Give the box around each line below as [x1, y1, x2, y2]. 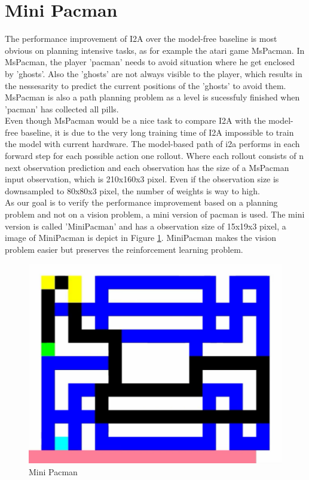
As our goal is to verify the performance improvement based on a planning [5, 196, 278, 209]
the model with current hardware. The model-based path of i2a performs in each [5, 137, 300, 150]
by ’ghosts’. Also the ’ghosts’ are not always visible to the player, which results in [5, 67, 302, 80]
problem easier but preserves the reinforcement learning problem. [5, 243, 243, 255]
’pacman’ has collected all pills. [5, 102, 119, 115]
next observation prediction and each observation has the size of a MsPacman [5, 161, 289, 173]
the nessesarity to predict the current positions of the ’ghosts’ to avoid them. [5, 79, 286, 91]
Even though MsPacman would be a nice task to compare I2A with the [5, 114, 266, 127]
